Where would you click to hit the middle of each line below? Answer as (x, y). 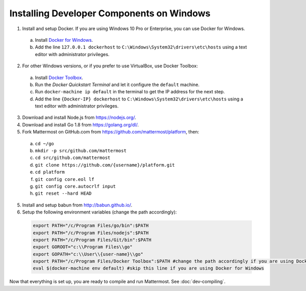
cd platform (50, 172)
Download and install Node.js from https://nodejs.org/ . (79, 118)
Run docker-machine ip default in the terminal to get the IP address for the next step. (130, 92)
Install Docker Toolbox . (59, 77)
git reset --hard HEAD (63, 193)
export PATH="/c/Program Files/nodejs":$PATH (91, 233)
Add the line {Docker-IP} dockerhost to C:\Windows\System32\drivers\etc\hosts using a (139, 99)
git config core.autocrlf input (75, 186)
